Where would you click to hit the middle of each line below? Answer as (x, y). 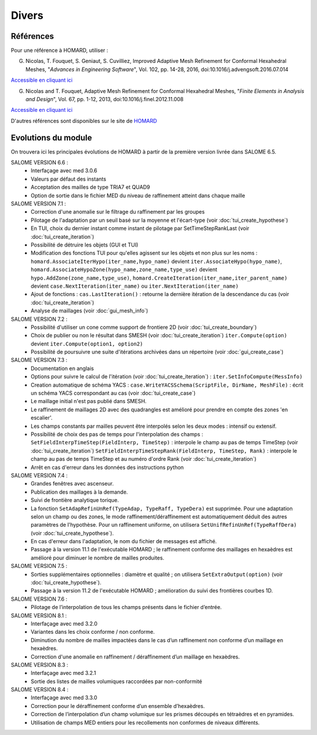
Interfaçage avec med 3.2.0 (64, 623)
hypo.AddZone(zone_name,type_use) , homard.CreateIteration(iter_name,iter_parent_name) (159, 278)
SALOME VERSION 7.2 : (39, 319)
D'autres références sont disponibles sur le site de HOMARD (84, 121)
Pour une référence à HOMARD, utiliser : (60, 51)
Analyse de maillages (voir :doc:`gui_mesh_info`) (90, 311)
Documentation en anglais (62, 368)
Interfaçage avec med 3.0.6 (64, 171)
